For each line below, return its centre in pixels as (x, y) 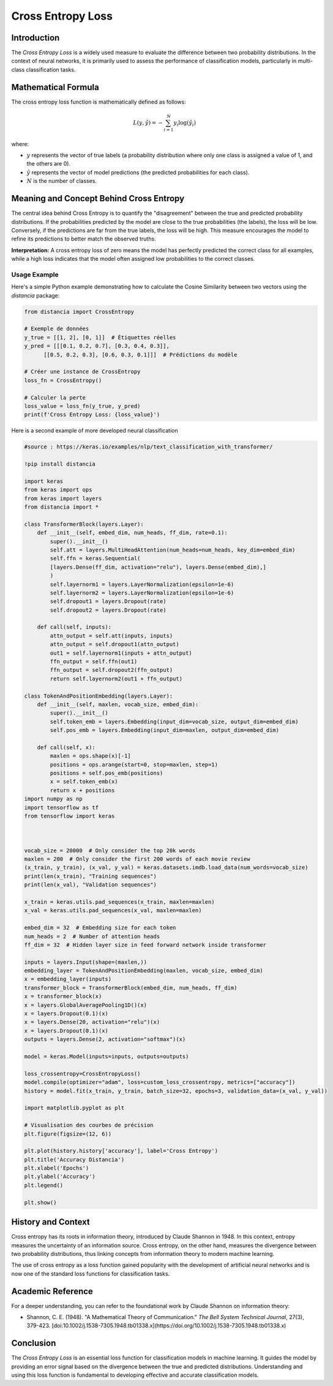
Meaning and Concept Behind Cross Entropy (98, 198)
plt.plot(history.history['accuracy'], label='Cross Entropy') (121, 1151)
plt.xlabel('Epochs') (57, 1168)
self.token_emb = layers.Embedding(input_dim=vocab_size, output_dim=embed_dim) (174, 722)
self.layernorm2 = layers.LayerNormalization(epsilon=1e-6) (142, 593)
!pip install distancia (60, 464)
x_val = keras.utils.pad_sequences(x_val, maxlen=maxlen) (113, 911)
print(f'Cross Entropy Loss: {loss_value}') (92, 415)
